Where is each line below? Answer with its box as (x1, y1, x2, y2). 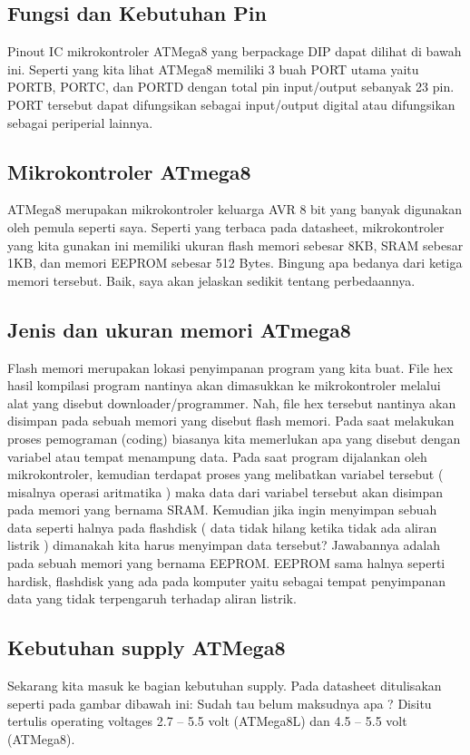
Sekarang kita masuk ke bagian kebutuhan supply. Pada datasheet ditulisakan (7, 676, 442, 695)
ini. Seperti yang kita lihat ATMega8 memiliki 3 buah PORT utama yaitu (7, 59, 419, 78)
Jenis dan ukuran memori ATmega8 (7, 315, 351, 343)
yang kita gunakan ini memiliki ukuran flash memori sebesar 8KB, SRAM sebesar (7, 235, 464, 254)
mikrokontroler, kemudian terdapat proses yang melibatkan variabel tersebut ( (7, 465, 444, 484)
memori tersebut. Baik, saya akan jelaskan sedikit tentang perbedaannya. (7, 270, 416, 289)
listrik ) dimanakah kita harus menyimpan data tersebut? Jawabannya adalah (7, 535, 440, 554)
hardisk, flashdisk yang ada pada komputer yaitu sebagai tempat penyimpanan (7, 571, 446, 590)
